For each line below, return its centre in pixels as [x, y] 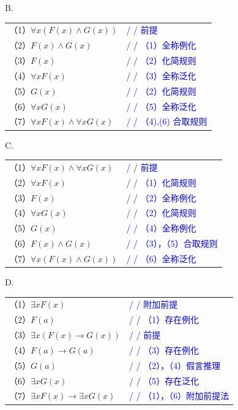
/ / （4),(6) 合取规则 [167, 121]
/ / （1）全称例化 [161, 45]
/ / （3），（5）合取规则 [172, 243]
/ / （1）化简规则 [161, 182]
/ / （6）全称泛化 [161, 258]
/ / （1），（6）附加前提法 [179, 396]
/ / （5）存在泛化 [164, 380]
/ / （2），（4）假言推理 [175, 365]
